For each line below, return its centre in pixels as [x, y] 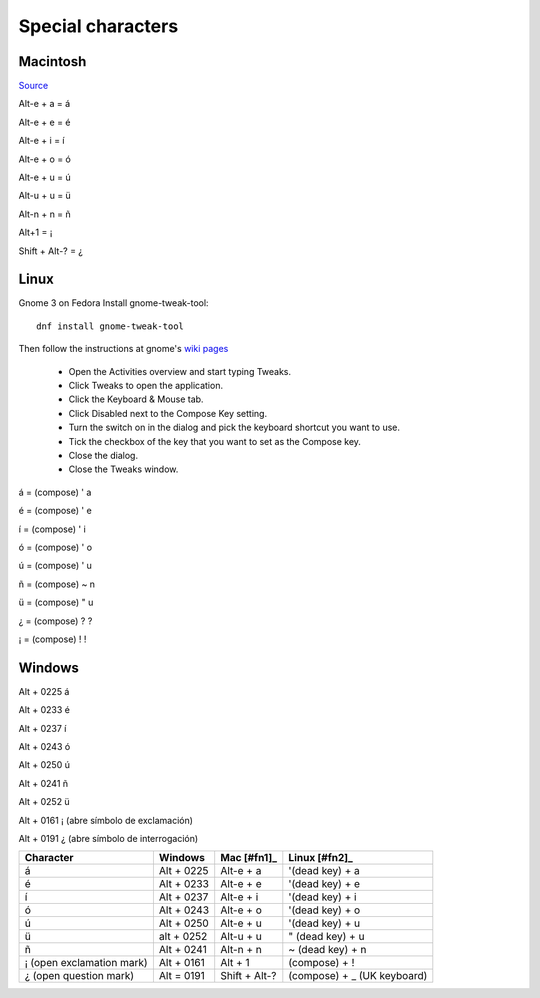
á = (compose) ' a [55, 492]
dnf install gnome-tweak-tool [110, 326]
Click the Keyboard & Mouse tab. [136, 399]
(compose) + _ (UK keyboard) [358, 976]
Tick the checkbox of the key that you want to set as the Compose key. [215, 441]
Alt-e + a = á [44, 104]
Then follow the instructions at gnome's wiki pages [123, 349]
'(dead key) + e [324, 884]
